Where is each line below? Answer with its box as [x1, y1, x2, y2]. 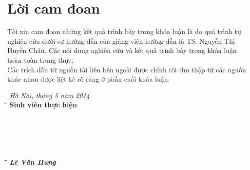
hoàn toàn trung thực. [7, 54, 74, 65]
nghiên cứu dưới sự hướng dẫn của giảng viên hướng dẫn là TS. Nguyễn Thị [7, 35, 235, 46]
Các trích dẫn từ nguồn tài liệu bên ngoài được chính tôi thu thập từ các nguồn [7, 64, 246, 74]
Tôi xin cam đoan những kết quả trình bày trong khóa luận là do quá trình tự [7, 26, 241, 36]
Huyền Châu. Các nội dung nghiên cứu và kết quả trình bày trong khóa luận [7, 45, 237, 55]
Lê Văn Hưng [9, 156, 56, 167]
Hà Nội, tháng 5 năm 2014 [9, 90, 90, 100]
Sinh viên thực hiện [9, 100, 77, 110]
